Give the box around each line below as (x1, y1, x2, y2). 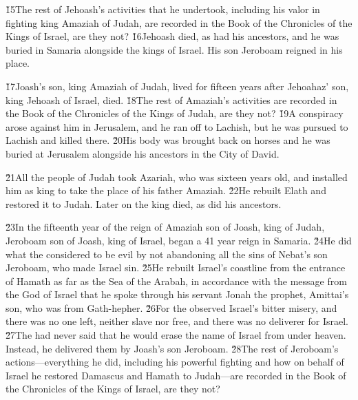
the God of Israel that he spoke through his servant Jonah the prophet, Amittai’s (6, 287, 349, 302)
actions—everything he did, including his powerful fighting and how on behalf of (6, 355, 344, 369)
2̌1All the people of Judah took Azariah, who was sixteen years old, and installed (6, 169, 348, 184)
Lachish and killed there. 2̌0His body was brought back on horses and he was (6, 133, 330, 147)
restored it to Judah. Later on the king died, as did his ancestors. (6, 196, 282, 211)
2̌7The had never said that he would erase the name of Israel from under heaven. (6, 328, 346, 342)
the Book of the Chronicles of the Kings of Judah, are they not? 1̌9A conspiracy (6, 106, 344, 120)
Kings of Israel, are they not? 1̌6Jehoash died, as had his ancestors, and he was (6, 29, 339, 43)
